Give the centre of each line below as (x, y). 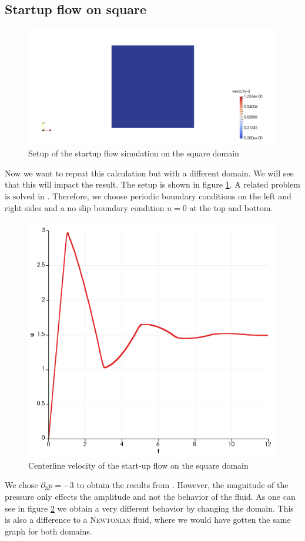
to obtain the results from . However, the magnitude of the (182, 485)
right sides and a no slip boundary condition (85, 207)
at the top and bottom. (231, 207)
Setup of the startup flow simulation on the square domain (134, 153)
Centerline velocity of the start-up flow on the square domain (138, 465)
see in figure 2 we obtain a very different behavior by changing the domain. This (149, 508)
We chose (21, 485)
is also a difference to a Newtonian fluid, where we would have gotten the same (148, 520)
